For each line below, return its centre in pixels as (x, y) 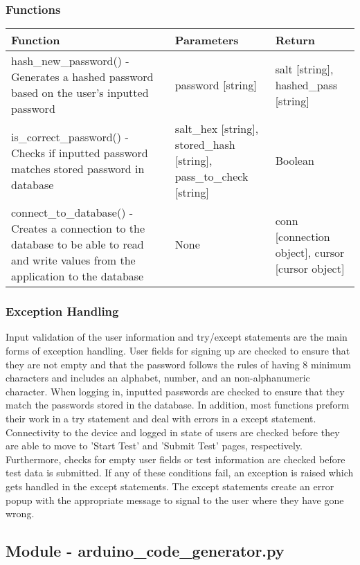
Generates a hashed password (82, 77)
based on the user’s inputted (80, 93)
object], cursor (310, 252)
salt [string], (304, 69)
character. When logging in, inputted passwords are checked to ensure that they (175, 391)
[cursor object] (310, 268)
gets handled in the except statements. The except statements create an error (170, 486)
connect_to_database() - (72, 213)
